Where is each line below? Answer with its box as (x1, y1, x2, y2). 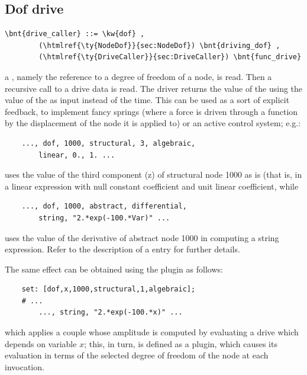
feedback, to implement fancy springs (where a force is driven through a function (5, 105, 298, 117)
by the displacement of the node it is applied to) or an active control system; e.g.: (5, 117, 301, 129)
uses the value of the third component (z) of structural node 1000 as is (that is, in (5, 168, 302, 181)
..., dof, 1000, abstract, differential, (21, 202, 187, 211)
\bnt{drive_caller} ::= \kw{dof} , (5, 30, 145, 39)
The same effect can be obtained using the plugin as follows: (5, 262, 223, 275)
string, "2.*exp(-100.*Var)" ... (38, 213, 170, 222)
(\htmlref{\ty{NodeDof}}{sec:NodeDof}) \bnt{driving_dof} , (38, 41, 280, 50)
